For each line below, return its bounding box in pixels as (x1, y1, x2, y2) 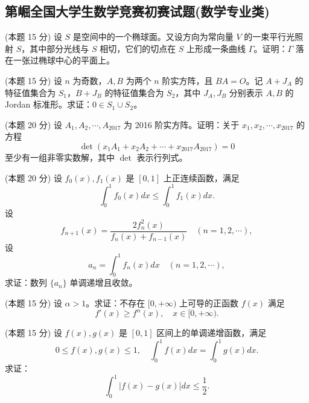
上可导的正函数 (179, 297, 239, 309)
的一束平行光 (244, 30, 295, 43)
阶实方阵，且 (162, 74, 213, 86)
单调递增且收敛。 (69, 276, 138, 289)
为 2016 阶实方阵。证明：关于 (124, 118, 240, 131)
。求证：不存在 (86, 297, 145, 309)
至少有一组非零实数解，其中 (5, 150, 115, 163)
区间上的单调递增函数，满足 (156, 326, 267, 339)
